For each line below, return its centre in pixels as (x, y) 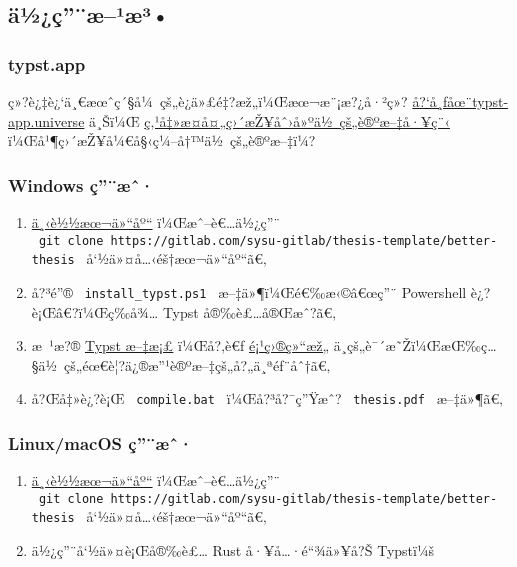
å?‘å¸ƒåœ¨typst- (460, 101)
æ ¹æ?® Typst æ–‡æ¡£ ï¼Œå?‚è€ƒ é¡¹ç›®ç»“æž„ (180, 345)
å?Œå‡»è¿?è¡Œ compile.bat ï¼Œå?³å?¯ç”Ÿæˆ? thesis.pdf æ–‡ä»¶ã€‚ (267, 398)
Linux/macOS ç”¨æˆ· (101, 442)
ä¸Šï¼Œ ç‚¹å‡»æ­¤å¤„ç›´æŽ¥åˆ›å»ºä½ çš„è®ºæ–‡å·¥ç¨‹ (269, 120)
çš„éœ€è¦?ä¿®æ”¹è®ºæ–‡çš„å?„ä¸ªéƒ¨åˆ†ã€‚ (197, 364)
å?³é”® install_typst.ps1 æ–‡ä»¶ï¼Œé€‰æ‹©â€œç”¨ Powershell (249, 291)
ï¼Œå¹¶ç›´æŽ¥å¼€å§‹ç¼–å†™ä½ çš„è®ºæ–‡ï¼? (162, 140)
